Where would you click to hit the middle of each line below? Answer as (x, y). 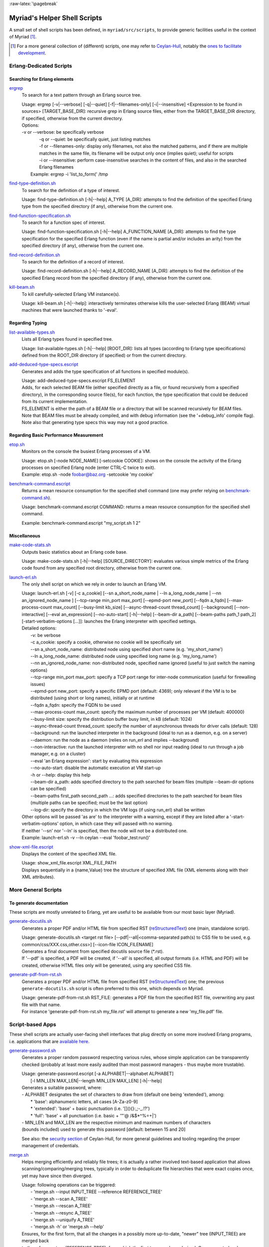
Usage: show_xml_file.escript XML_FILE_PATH (69, 863)
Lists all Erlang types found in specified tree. (67, 339)
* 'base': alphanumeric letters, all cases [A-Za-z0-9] (84, 1101)
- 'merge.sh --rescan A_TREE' (61, 1206)
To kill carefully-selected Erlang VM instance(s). (71, 294)
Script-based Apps (33, 1024)
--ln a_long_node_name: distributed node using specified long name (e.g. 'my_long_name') (124, 656)
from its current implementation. (55, 402)
